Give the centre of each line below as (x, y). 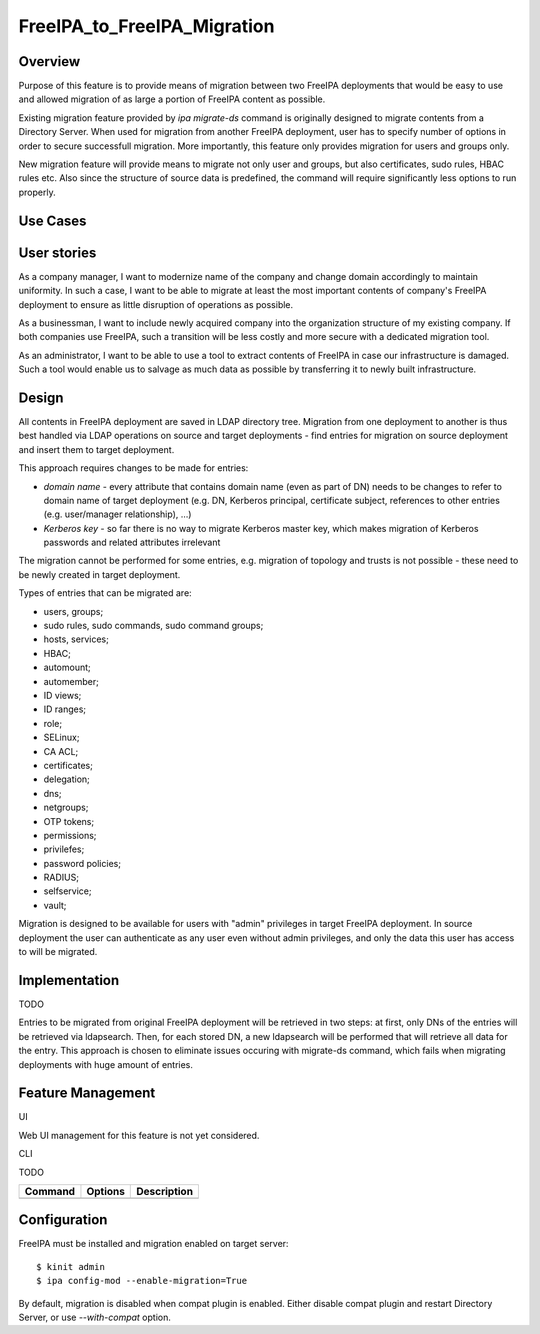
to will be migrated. (58, 952)
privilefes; (64, 849)
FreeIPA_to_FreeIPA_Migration (146, 26)
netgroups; (66, 807)
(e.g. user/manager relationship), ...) (117, 514)
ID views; (62, 695)
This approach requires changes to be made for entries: (133, 468)
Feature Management (87, 1093)
